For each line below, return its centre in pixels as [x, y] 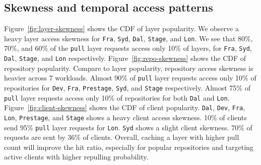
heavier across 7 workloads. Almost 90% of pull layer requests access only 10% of [130, 78]
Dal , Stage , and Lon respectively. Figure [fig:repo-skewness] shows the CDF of [125, 58]
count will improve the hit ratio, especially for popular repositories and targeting [129, 147]
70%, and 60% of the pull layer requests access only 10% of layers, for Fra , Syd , [128, 48]
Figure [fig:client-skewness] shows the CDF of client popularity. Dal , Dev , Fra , [125, 107]
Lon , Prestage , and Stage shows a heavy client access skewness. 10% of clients [125, 117]
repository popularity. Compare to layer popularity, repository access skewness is [129, 68]
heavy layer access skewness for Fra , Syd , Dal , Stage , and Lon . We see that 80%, [128, 38]
